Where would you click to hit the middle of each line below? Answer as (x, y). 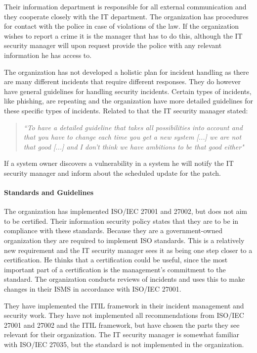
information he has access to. (48, 55)
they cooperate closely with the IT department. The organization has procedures (126, 16)
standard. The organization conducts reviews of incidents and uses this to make (125, 279)
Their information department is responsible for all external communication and (125, 6)
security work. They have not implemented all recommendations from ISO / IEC (124, 315)
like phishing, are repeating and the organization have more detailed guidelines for (128, 101)
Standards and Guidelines (49, 192)
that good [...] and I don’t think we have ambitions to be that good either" (134, 146)
